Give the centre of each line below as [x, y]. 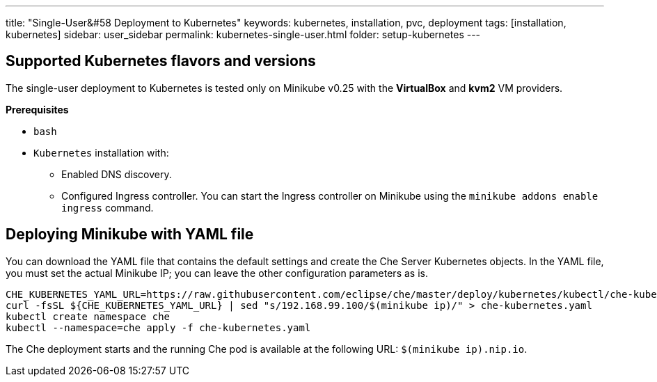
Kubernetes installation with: [101, 152]
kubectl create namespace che [88, 316]
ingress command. [108, 207]
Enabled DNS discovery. [117, 174]
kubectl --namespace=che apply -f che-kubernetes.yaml [158, 327]
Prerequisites [37, 109]
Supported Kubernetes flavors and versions [161, 61]
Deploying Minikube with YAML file [130, 234]
